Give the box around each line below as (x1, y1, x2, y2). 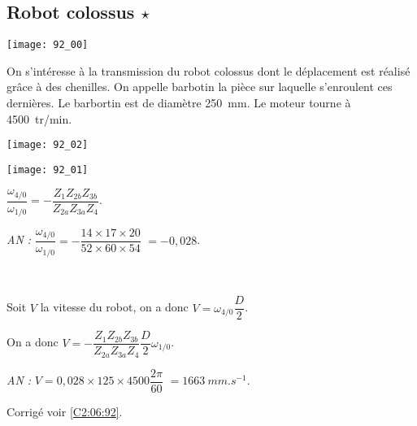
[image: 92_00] (7, 39, 89, 51)
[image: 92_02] (7, 139, 89, 151)
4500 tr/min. (7, 110, 72, 127)
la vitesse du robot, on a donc (40, 298, 189, 315)
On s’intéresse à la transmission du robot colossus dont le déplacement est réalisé (7, 62, 410, 79)
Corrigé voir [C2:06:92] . (7, 402, 123, 419)
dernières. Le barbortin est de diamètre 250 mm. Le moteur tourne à (7, 94, 351, 111)
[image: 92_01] (7, 163, 89, 176)
